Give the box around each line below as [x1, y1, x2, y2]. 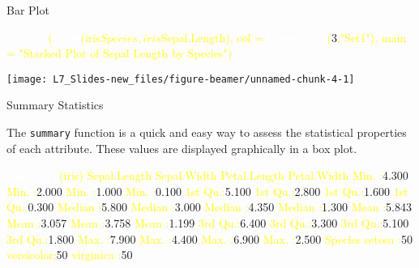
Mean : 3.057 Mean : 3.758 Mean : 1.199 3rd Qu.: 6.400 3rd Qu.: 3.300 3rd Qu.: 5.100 [6, 215, 409, 232]
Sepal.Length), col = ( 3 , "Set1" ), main [160, 28, 407, 45]
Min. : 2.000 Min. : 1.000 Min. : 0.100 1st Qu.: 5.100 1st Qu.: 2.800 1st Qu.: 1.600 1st [6, 182, 408, 199]
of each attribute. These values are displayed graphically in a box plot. [6, 139, 357, 156]
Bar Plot [6, 2, 49, 18]
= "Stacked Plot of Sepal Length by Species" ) [6, 45, 233, 62]
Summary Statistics [6, 96, 104, 113]
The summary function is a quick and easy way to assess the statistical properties [6, 124, 407, 141]
